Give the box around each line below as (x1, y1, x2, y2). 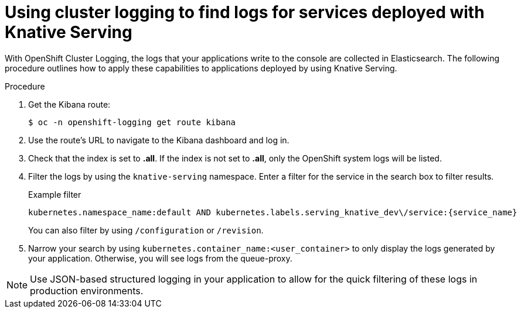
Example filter (28, 189, 81, 200)
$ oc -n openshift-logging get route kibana (28, 117, 236, 127)
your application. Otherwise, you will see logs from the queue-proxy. (28, 253, 292, 263)
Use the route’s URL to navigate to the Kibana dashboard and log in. (28, 135, 290, 145)
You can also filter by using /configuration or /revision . (28, 225, 264, 235)
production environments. (30, 284, 144, 297)
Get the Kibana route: (28, 99, 111, 109)
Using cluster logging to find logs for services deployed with (5, 2, 485, 22)
